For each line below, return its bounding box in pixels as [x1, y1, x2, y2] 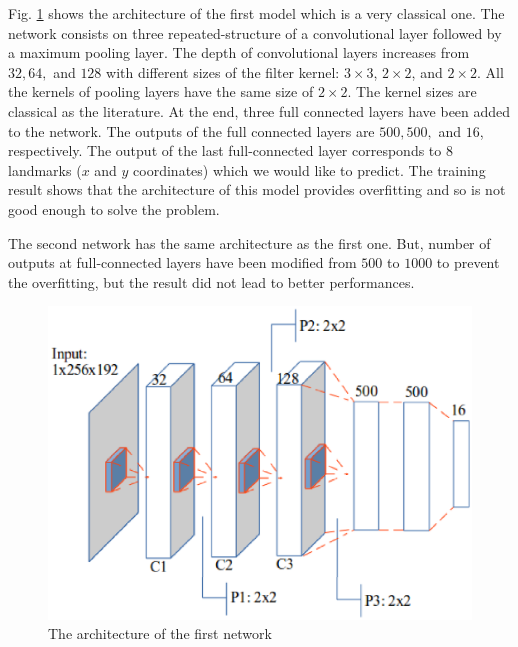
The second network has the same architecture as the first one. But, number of [8, 232, 491, 253]
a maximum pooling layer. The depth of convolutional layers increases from [8, 42, 470, 63]
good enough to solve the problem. [8, 198, 220, 219]
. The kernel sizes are [347, 81, 477, 102]
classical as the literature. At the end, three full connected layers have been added [8, 100, 511, 121]
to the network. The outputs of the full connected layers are [8, 120, 375, 141]
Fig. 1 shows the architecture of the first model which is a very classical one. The [8, 3, 505, 23]
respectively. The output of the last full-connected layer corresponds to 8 [8, 140, 453, 161]
